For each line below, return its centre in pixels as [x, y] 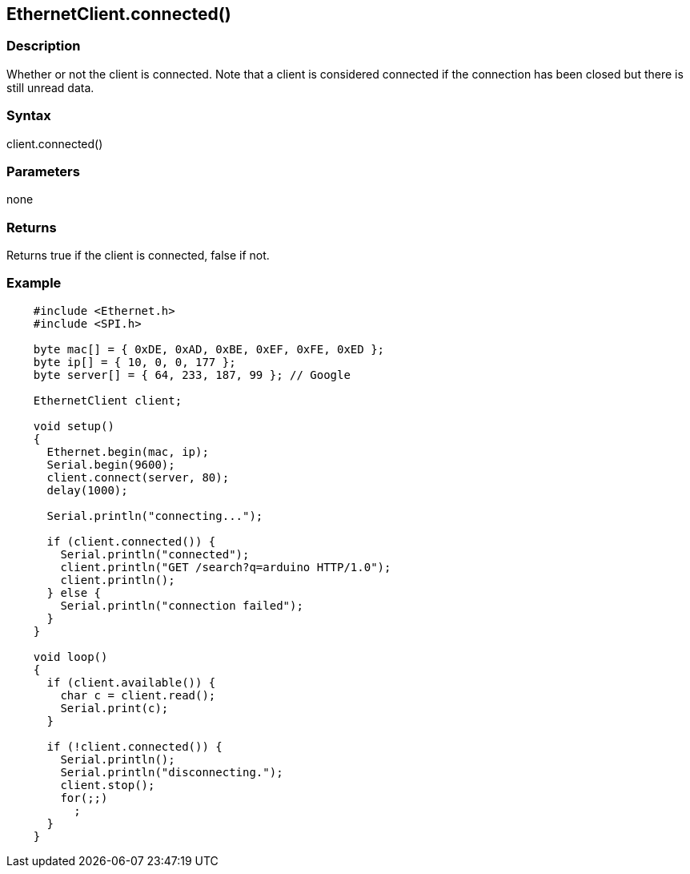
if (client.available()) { [131, 682]
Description [44, 46]
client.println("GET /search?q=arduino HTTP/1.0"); [226, 567]
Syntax [29, 116]
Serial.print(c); [114, 708]
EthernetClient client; [108, 400]
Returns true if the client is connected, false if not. [138, 256]
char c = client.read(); [138, 695]
